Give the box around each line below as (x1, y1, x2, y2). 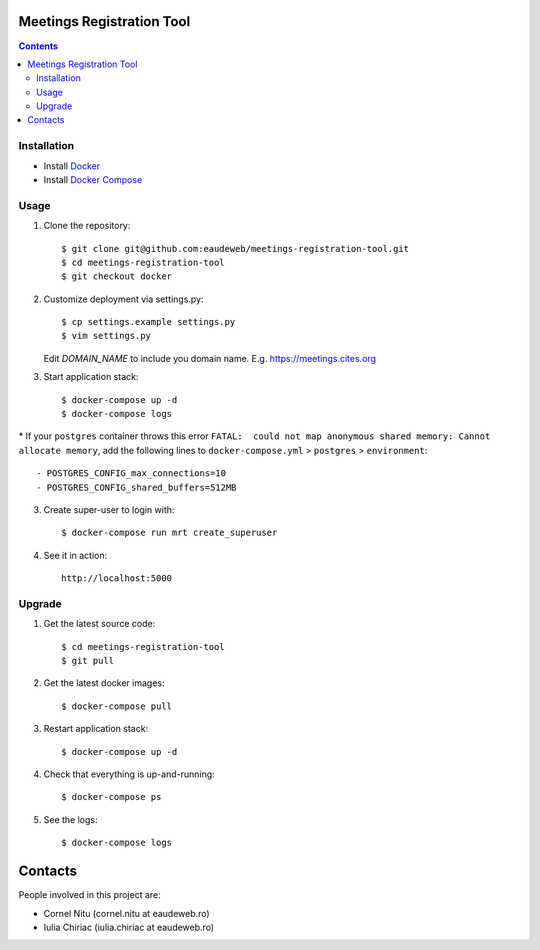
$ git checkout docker (61, 271, 173, 282)
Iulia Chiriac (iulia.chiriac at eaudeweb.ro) (43, 921, 215, 933)
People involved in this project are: (18, 889, 162, 901)
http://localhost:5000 (61, 573, 173, 584)
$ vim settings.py (61, 330, 152, 342)
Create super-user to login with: (43, 504, 175, 515)
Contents (18, 40, 59, 52)
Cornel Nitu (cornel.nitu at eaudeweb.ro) (43, 907, 210, 919)
